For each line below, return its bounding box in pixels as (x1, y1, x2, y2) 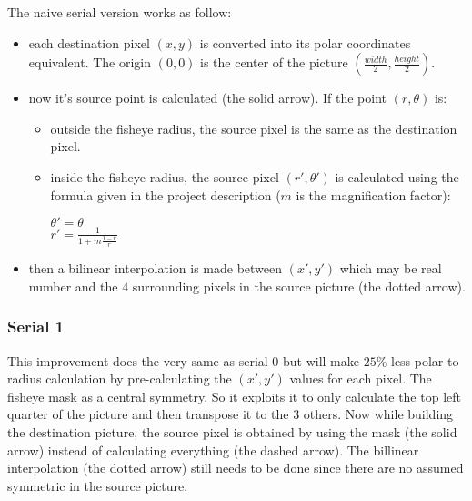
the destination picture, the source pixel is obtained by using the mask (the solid (7, 423, 457, 441)
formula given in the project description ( (50, 185, 281, 204)
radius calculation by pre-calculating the (7, 369, 232, 388)
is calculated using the (335, 167, 459, 186)
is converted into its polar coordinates (199, 33, 411, 52)
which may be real (339, 259, 442, 278)
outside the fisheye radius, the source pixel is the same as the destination (50, 118, 457, 138)
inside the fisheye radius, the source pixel (50, 167, 279, 186)
